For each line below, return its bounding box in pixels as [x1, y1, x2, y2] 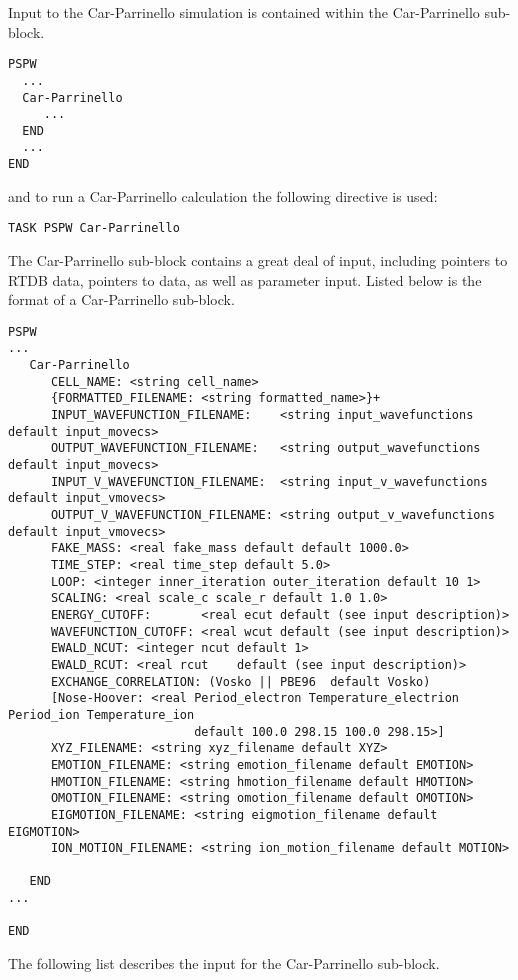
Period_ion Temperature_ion [8, 707, 195, 722]
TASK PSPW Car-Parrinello [8, 221, 180, 236]
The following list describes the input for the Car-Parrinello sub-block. [8, 953, 440, 974]
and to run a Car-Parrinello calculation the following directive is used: [8, 185, 438, 206]
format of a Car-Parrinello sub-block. [8, 289, 235, 310]
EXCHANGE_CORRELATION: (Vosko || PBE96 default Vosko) [50, 674, 431, 689]
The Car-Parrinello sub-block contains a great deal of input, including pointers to [8, 250, 508, 271]
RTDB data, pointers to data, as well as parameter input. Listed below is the [8, 269, 482, 290]
